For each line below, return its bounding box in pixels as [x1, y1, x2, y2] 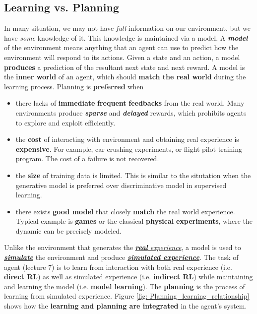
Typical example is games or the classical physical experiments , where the [15, 216, 253, 226]
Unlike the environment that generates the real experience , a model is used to [4, 242, 241, 252]
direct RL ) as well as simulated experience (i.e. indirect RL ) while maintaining [4, 271, 253, 282]
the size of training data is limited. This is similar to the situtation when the [15, 170, 251, 180]
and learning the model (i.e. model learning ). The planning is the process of [4, 281, 245, 291]
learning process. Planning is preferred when [4, 81, 144, 91]
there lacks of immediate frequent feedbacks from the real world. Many [15, 98, 245, 108]
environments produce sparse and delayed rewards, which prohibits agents [15, 107, 247, 118]
